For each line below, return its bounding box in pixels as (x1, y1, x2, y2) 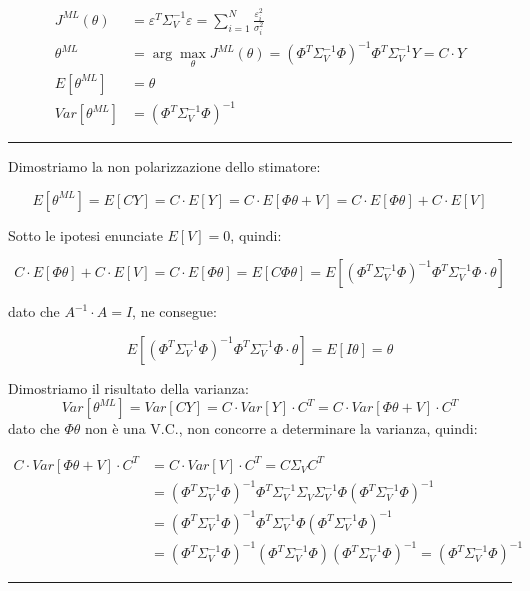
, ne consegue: (132, 301, 217, 322)
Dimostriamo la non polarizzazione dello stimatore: (8, 156, 321, 177)
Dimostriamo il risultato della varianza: (8, 377, 249, 398)
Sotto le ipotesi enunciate (8, 224, 163, 245)
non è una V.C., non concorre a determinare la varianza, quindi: (84, 418, 478, 439)
